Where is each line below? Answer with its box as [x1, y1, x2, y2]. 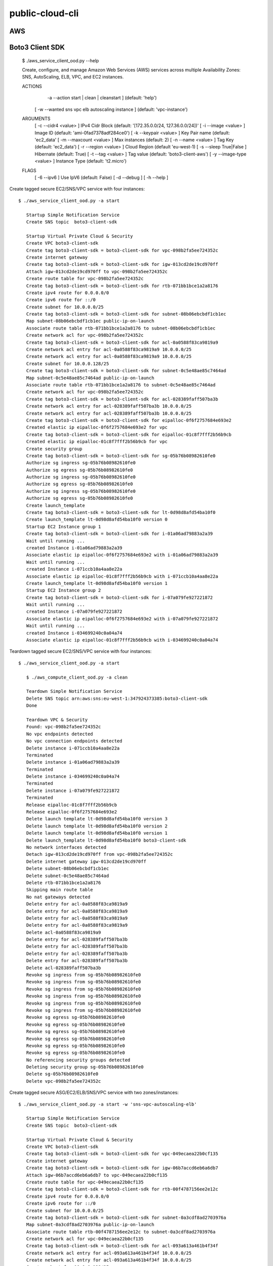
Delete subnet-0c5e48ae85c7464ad [26, 873, 109, 879]
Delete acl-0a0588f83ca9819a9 [26, 929, 101, 935]
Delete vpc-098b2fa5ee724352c [26, 1078, 101, 1084]
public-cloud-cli [9, 8, 79, 19]
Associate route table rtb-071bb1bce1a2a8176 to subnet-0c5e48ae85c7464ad [26, 382, 216, 387]
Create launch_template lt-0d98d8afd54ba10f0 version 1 [26, 580, 168, 586]
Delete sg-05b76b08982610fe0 [26, 1071, 99, 1077]
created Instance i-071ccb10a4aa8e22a [26, 566, 122, 572]
